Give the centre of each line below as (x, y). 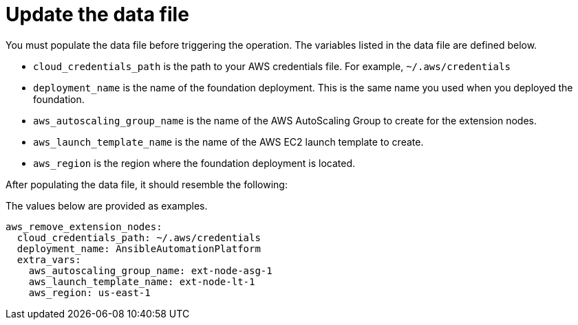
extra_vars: (49, 259)
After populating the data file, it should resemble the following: (147, 184)
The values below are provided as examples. (107, 205)
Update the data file (97, 14)
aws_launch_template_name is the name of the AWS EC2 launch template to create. (228, 142)
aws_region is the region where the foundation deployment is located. (194, 163)
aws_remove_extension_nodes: (84, 226)
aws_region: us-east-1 (89, 292)
